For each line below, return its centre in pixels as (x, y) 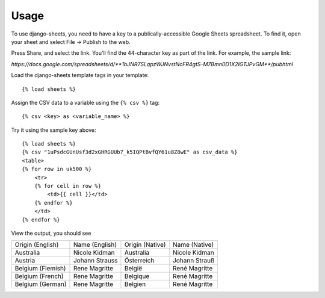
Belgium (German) (41, 284)
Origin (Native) (145, 245)
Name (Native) (193, 245)
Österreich (139, 261)
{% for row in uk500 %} (57, 169)
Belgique (137, 276)
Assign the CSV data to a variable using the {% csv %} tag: (85, 102)
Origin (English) (37, 245)
